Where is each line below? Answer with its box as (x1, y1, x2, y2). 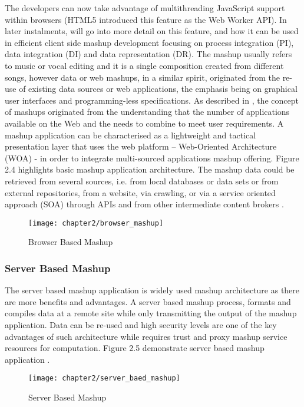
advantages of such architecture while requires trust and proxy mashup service (5, 330, 288, 342)
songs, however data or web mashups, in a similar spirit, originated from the (5, 71, 280, 83)
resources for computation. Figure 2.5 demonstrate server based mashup (5, 342, 265, 354)
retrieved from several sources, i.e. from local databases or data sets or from (5, 174, 279, 187)
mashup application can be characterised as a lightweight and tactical (5, 128, 256, 141)
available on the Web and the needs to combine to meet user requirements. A (5, 117, 284, 129)
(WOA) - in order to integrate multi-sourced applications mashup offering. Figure (5, 151, 299, 164)
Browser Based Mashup (28, 236, 113, 248)
